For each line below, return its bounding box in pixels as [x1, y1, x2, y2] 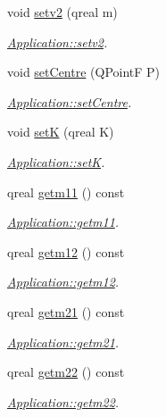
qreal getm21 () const [7, 302, 125, 321]
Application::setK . [7, 152, 105, 171]
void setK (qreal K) [7, 122, 114, 141]
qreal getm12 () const [7, 242, 125, 261]
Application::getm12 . [7, 272, 120, 291]
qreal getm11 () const [7, 182, 125, 201]
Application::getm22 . [7, 392, 120, 411]
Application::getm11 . [7, 213, 120, 231]
